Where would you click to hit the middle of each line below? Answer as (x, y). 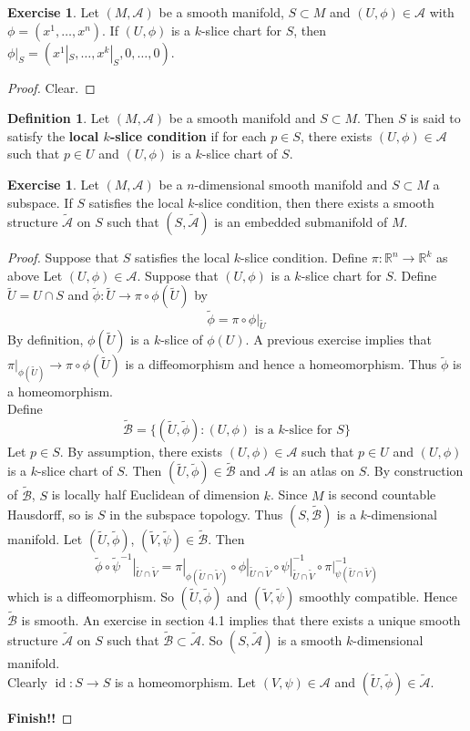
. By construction (415, 471)
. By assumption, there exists (141, 451)
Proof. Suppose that (63, 257)
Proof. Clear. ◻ (51, 87)
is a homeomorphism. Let (185, 682)
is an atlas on (317, 471)
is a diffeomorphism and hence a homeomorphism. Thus (281, 364)
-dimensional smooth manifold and (291, 184)
